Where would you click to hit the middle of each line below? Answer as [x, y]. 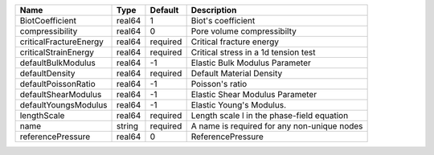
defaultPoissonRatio [57, 84]
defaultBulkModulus [57, 63]
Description [214, 10]
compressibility [49, 31]
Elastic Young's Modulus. [239, 105]
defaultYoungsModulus [63, 105]
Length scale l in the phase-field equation [270, 115]
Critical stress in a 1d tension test [254, 52]
